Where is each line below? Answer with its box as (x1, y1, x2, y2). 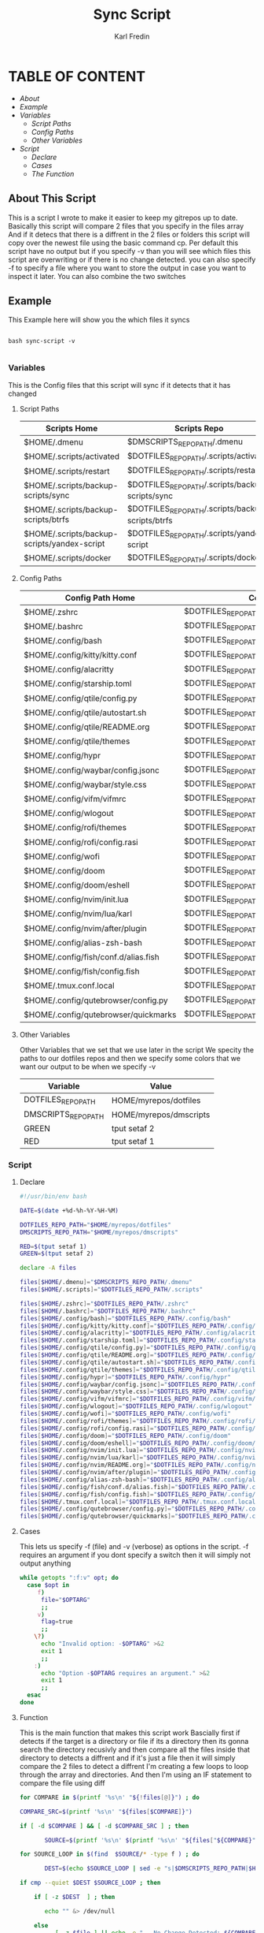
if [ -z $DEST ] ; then (34, 1894, 115, 1901)
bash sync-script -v (8, 337, 76, 345)
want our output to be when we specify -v (19, 1062, 156, 1071)
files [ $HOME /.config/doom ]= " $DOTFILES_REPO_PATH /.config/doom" (19, 1432, 232, 1440)
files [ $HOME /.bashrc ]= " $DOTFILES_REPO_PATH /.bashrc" (19, 1307, 196, 1315)
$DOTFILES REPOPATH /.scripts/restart (126, 464, 262, 478)
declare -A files (19, 1264, 77, 1272)
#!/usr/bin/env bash (19, 1193, 87, 1201)
